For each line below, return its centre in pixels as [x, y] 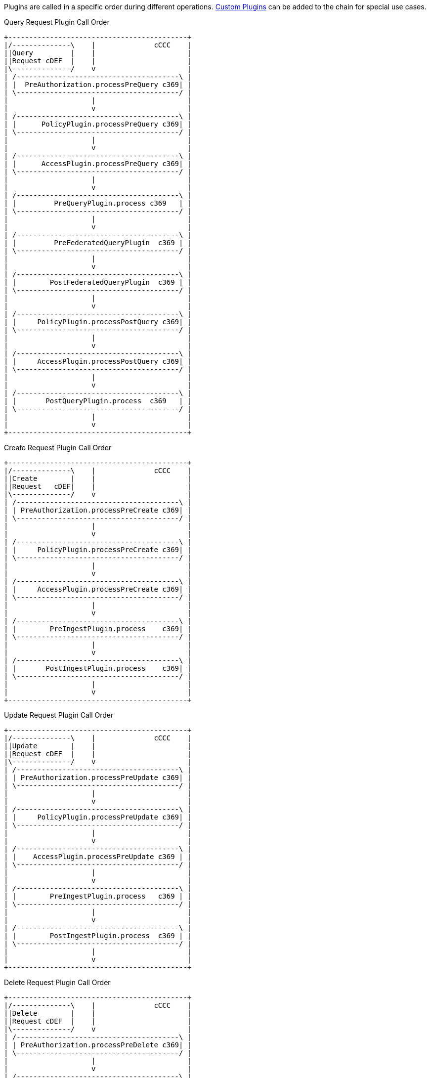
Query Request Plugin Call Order [57, 22]
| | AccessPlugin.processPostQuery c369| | [98, 361]
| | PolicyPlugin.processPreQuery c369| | [98, 124]
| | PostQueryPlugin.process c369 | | [98, 401]
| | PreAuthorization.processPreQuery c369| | [98, 85]
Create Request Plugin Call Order [58, 448]
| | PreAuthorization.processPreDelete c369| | [98, 1045]
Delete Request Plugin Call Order [57, 982]
